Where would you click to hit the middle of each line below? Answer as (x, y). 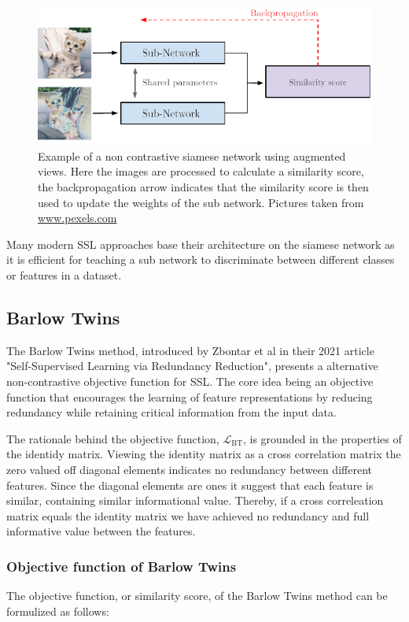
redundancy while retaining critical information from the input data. (171, 412)
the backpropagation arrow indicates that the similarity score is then (203, 187)
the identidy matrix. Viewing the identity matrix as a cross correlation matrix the (204, 454)
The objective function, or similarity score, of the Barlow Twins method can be (197, 596)
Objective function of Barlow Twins (122, 566)
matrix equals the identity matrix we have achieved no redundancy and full (188, 515)
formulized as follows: (58, 611)
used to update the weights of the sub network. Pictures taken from (201, 202)
